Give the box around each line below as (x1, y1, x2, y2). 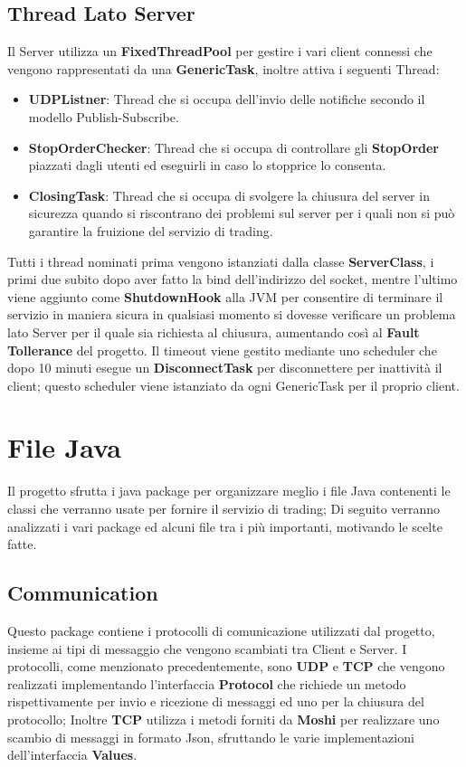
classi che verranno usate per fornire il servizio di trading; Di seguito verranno (7, 499, 441, 518)
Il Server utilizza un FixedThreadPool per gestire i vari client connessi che (7, 42, 433, 61)
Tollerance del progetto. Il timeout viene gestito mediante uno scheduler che (7, 340, 437, 359)
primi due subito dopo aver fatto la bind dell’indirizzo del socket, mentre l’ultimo (7, 270, 458, 289)
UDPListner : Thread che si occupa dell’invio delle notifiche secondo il (28, 90, 425, 109)
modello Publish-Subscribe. (28, 107, 179, 126)
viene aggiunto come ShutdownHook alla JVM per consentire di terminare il (7, 287, 443, 306)
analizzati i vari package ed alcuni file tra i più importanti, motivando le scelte (7, 516, 442, 535)
